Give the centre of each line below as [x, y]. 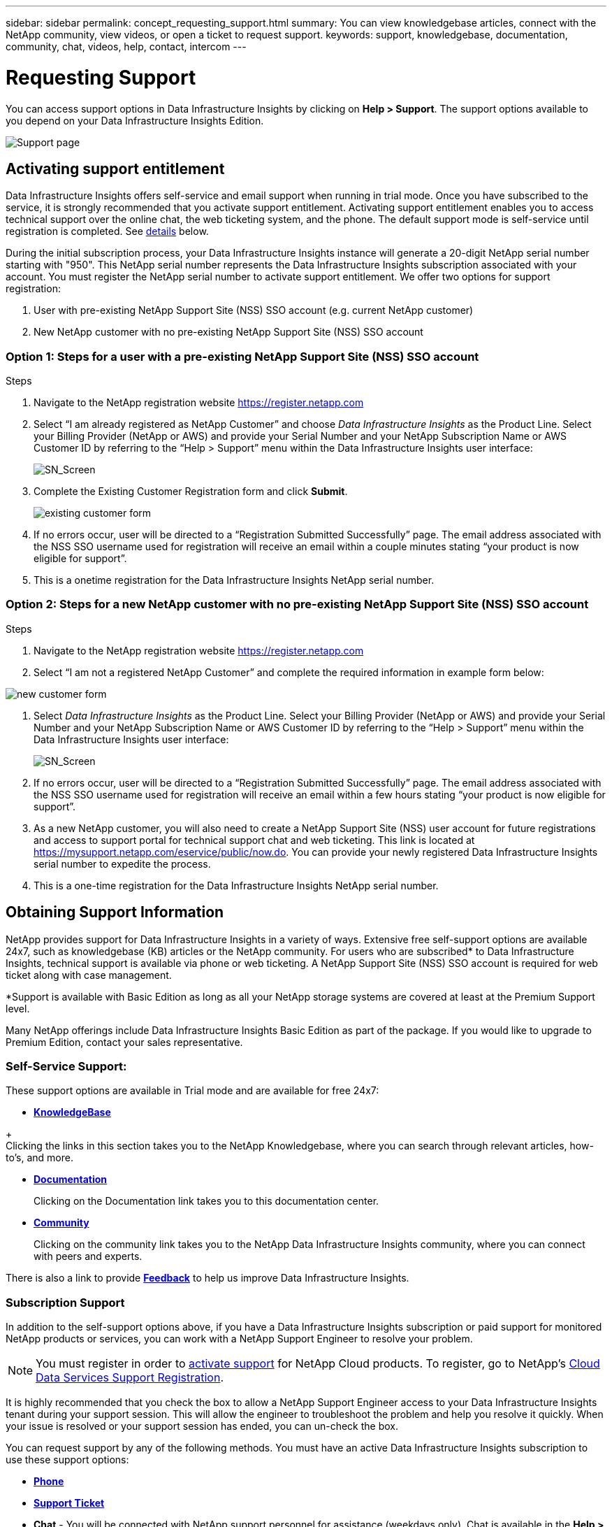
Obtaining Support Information [115, 912]
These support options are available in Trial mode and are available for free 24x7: [192, 1091]
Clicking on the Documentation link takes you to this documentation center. [206, 1201]
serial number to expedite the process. [122, 863]
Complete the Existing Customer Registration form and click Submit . [191, 492]
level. [18, 1008]
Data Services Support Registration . [130, 1378]
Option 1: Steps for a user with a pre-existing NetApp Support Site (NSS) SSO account [242, 356]
